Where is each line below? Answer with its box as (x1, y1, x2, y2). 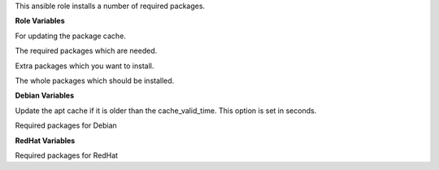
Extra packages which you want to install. (15, 61, 154, 71)
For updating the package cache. (15, 31, 126, 41)
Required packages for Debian (15, 120, 117, 130)
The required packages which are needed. (15, 46, 158, 56)
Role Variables (15, 16, 65, 26)
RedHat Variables (15, 135, 76, 146)
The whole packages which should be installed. (15, 76, 175, 85)
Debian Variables (15, 90, 75, 101)
